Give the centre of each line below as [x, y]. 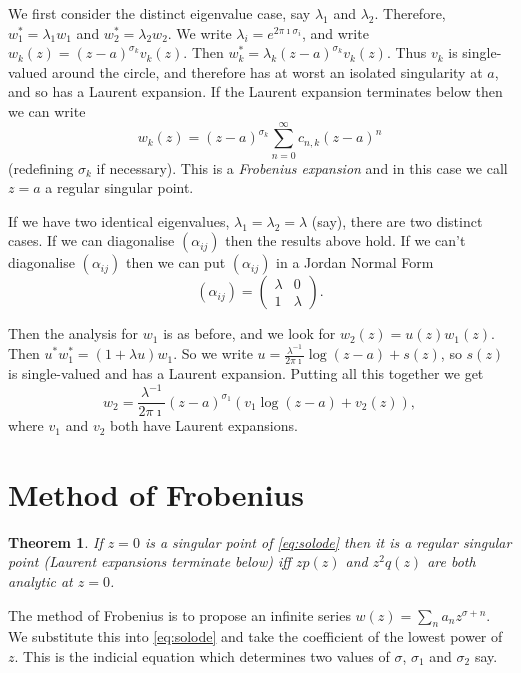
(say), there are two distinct [397, 220]
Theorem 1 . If [55, 541]
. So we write [213, 353]
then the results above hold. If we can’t [345, 240]
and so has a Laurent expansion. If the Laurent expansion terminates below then [255, 91]
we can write [47, 110]
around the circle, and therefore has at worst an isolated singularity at [267, 71]
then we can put [175, 262]
